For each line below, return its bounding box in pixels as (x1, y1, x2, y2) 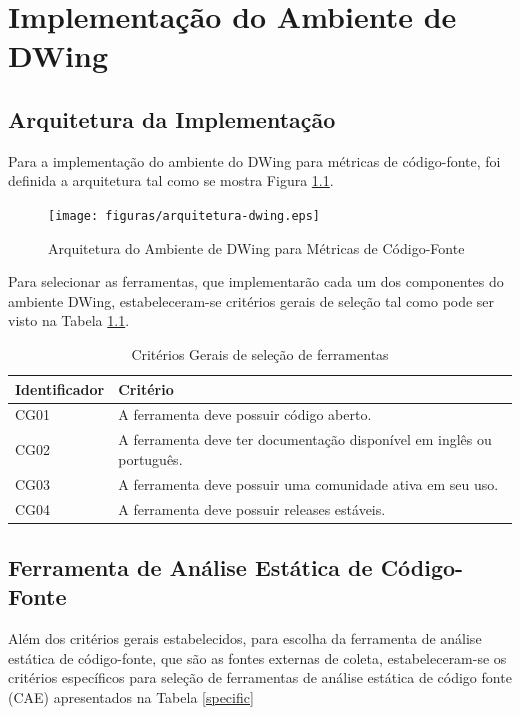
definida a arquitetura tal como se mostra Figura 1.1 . (8, 170, 334, 191)
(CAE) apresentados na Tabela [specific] (8, 687, 254, 708)
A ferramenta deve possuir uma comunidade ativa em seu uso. (118, 473, 499, 494)
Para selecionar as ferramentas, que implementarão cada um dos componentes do (8, 271, 504, 292)
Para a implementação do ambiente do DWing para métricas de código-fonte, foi (8, 150, 501, 171)
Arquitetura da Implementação (8, 103, 336, 134)
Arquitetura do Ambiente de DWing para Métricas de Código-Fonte (48, 237, 465, 258)
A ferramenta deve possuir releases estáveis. (118, 498, 386, 519)
